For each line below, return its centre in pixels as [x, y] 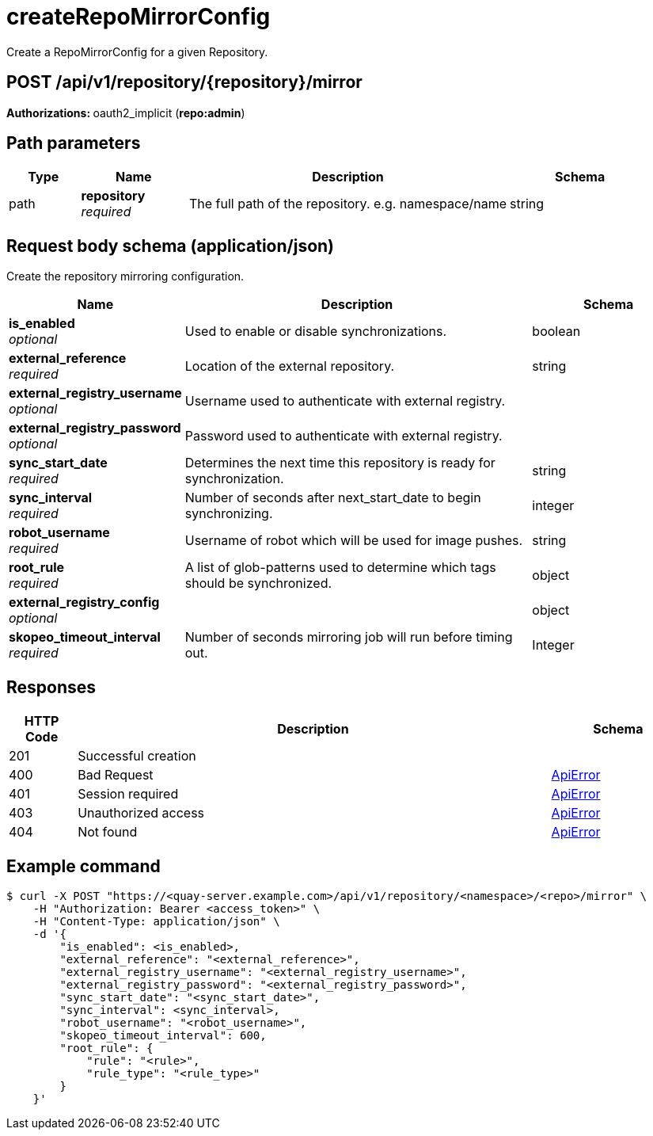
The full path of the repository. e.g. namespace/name [348, 204]
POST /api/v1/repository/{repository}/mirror [184, 82]
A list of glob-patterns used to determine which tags [340, 568]
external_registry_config [84, 602]
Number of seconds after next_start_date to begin [333, 498]
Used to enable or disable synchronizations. [316, 332]
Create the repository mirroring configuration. [125, 276]
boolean [556, 332]
